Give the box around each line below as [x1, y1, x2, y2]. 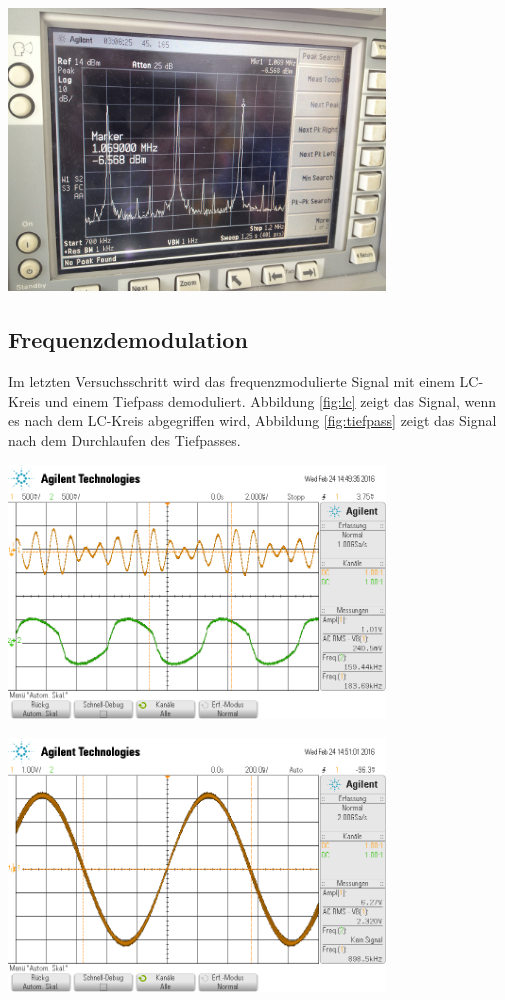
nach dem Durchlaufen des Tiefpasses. [8, 430, 241, 451]
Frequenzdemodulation [8, 324, 248, 355]
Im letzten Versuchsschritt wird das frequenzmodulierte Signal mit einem [8, 371, 455, 392]
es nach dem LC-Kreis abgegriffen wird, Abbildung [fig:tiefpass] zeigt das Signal [8, 410, 497, 431]
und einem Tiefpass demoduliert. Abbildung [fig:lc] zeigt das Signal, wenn [44, 390, 497, 411]
